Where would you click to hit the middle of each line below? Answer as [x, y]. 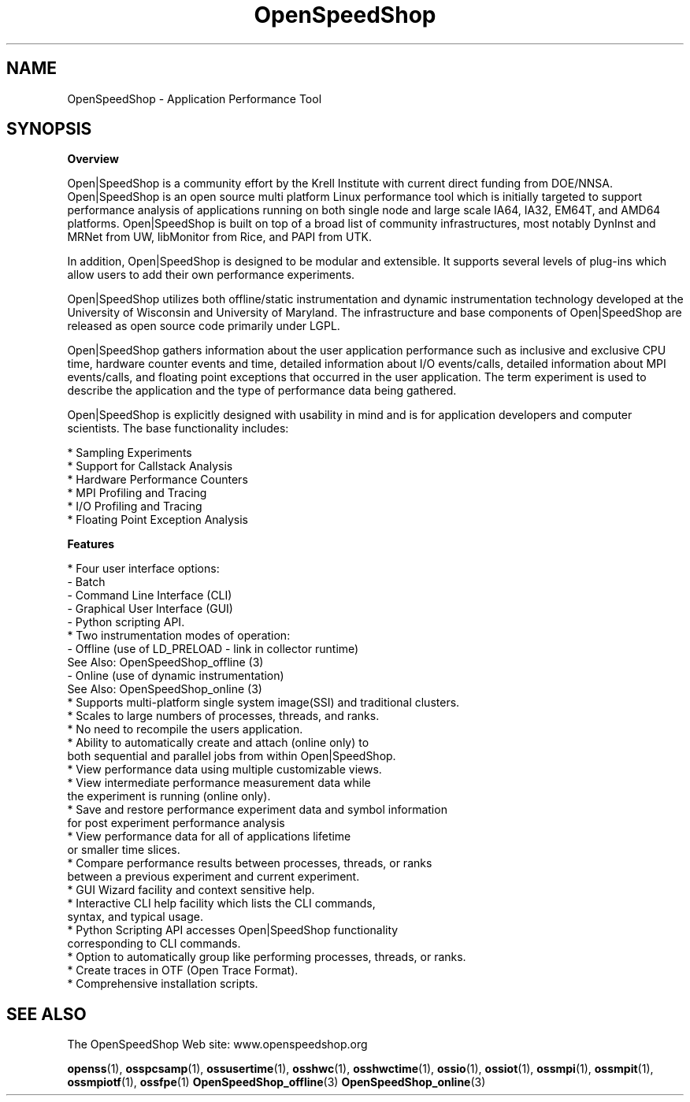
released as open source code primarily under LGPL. [204, 326]
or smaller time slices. [124, 850]
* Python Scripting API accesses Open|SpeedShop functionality [233, 930]
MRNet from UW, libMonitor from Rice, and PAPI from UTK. [219, 237]
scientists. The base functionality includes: [178, 429]
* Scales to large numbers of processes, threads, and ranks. [223, 716]
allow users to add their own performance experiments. [211, 275]
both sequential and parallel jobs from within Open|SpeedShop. [232, 756]
